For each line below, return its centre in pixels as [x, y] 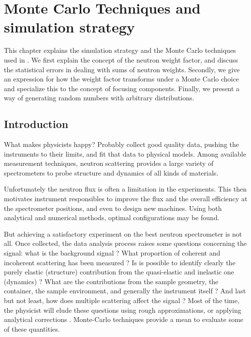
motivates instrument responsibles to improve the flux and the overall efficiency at [126, 199]
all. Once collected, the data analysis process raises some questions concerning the [125, 243]
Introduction [36, 124]
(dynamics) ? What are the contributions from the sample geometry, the [111, 281]
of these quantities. [32, 329]
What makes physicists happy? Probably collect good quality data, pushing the [121, 144]
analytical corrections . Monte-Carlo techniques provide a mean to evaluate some [124, 319]
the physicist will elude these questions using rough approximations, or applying [123, 310]
